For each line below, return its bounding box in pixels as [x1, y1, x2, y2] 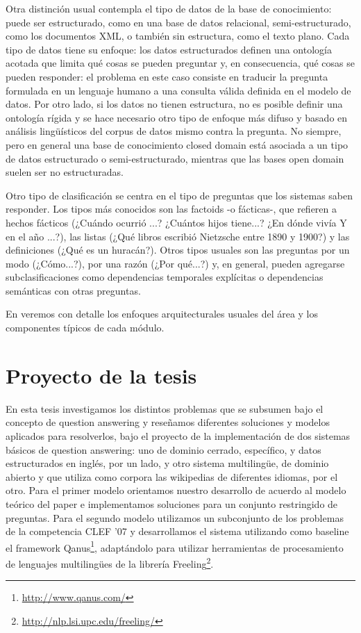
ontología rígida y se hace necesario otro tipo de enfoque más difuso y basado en [6, 110, 348, 124]
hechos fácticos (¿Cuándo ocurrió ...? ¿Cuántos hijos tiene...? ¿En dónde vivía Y [6, 215, 347, 229]
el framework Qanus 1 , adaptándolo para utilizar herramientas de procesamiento [6, 538, 344, 554]
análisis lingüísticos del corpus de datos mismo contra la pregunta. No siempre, [6, 124, 342, 138]
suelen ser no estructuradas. [6, 165, 124, 179]
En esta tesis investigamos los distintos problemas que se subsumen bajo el [6, 401, 324, 416]
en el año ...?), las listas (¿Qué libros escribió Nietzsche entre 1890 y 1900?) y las [6, 229, 350, 243]
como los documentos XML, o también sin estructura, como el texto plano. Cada [6, 28, 350, 43]
